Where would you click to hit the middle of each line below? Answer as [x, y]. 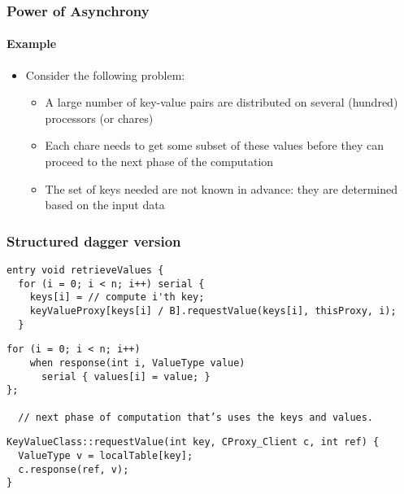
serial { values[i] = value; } [126, 376]
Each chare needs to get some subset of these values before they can [214, 145]
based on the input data [105, 205]
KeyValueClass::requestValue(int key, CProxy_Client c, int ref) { [193, 442]
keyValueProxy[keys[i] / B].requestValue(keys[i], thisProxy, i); [213, 310]
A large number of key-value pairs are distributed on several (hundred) [222, 102]
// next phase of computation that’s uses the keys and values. [196, 417]
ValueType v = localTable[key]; [106, 455]
